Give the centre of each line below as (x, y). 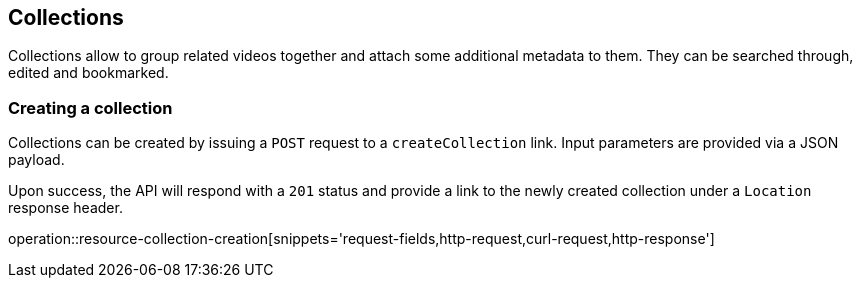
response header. (65, 208)
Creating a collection (90, 107)
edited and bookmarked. (88, 73)
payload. (36, 160)
